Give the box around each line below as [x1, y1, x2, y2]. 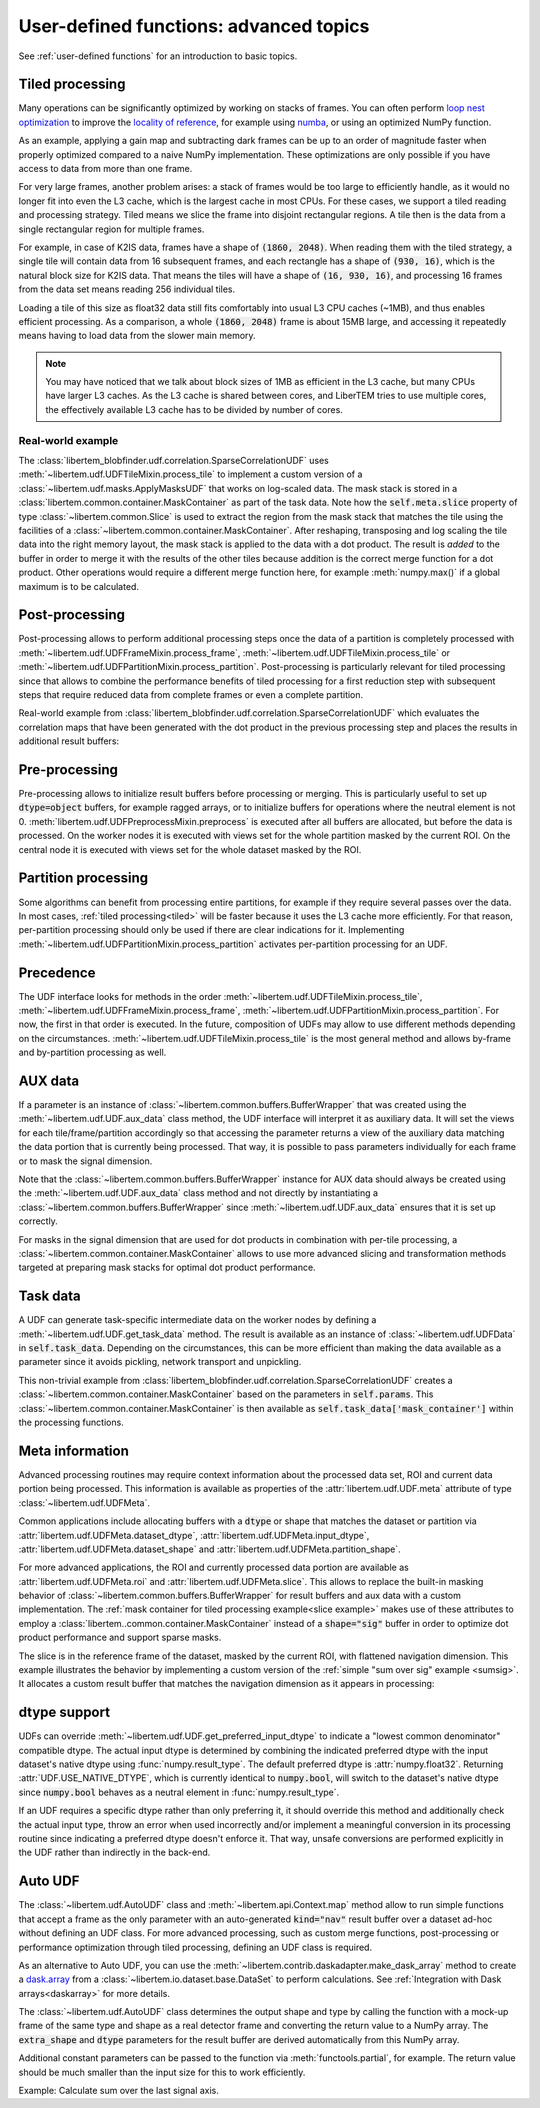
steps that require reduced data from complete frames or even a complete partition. [18, 689, 364, 700]
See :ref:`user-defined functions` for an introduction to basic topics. [18, 50, 298, 62]
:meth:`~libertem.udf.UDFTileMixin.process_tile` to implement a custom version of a [18, 468, 363, 480]
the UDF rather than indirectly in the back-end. [18, 1846, 211, 1859]
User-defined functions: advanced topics [18, 15, 370, 37]
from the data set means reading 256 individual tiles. [18, 283, 236, 295]
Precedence [18, 964, 96, 981]
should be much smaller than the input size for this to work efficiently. [18, 2066, 306, 2078]
